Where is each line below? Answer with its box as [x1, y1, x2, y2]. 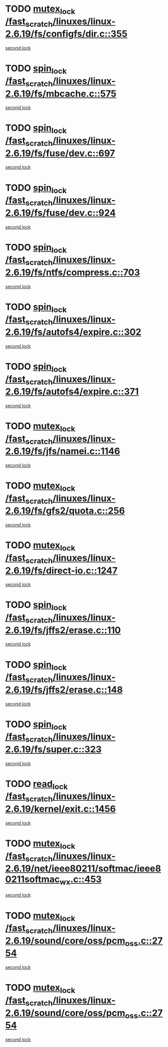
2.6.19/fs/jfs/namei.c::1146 [5, 446, 120, 457]
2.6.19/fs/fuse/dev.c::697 [5, 148, 115, 159]
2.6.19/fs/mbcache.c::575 [5, 88, 116, 99]
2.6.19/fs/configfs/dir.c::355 [5, 28, 128, 40]
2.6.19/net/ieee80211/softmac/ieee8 [5, 863, 161, 875]
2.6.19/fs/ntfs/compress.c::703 [5, 267, 140, 278]
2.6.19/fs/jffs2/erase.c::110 [5, 624, 121, 636]
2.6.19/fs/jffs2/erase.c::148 [5, 684, 123, 695]
